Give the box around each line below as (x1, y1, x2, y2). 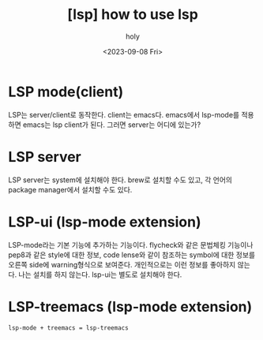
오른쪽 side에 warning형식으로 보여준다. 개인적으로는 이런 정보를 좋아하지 (8, 260, 236, 269)
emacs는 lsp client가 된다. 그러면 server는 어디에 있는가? (22, 120, 201, 129)
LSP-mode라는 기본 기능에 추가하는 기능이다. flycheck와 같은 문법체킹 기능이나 (8, 240, 254, 249)
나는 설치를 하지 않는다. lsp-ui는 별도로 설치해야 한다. (18, 270, 182, 279)
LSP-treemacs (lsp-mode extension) (8, 297, 253, 316)
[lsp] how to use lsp (66, 6, 199, 24)
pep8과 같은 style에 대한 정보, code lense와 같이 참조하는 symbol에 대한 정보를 (8, 250, 255, 260)
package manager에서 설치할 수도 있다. (8, 185, 133, 194)
